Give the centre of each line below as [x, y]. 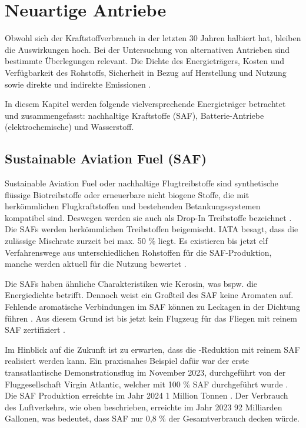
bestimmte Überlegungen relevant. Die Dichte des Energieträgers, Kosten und [145, 61]
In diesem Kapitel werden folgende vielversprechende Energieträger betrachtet [145, 104]
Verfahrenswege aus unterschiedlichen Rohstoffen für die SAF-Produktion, [138, 252]
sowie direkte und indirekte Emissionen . [78, 84]
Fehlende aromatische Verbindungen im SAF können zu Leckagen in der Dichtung [152, 307]
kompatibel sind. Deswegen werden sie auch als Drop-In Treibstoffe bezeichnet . [148, 217]
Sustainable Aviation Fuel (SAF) [106, 158]
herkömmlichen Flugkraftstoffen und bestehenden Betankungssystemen [133, 206]
